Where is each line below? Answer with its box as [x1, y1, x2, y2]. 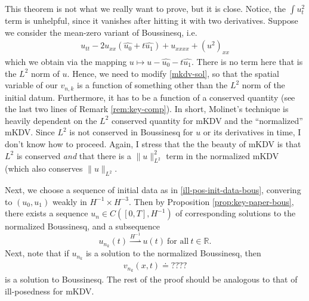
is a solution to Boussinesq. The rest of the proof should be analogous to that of [5, 272, 298, 285]
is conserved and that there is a [16, 149, 131, 162]
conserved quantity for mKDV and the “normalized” [111, 114, 303, 126]
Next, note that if [5, 247, 69, 259]
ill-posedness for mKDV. [5, 284, 94, 297]
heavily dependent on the [5, 114, 97, 126]
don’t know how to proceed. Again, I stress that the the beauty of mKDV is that [5, 138, 301, 150]
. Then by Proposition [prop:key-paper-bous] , [128, 195, 294, 207]
